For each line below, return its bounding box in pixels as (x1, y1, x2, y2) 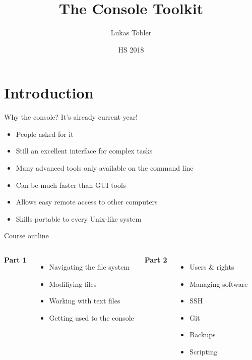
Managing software (190, 278, 248, 289)
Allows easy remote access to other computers (16, 196, 158, 207)
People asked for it (16, 128, 74, 139)
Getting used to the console (49, 312, 134, 323)
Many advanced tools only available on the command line (16, 163, 194, 173)
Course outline (4, 230, 49, 241)
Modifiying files (49, 278, 97, 289)
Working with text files (49, 295, 120, 306)
